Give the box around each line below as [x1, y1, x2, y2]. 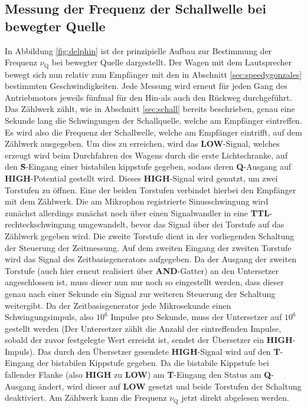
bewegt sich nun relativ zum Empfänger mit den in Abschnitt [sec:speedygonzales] [5, 68, 302, 80]
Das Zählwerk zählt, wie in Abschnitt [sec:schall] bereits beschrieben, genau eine [5, 103, 295, 115]
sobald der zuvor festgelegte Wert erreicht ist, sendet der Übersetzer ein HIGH [5, 334, 293, 346]
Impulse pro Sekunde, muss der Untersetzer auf [110, 311, 282, 323]
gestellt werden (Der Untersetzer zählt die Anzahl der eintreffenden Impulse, [5, 322, 282, 334]
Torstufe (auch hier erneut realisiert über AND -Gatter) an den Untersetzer [5, 264, 279, 276]
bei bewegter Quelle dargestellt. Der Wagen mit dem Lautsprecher [51, 56, 292, 68]
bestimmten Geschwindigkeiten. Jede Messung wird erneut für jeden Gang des [5, 80, 288, 92]
